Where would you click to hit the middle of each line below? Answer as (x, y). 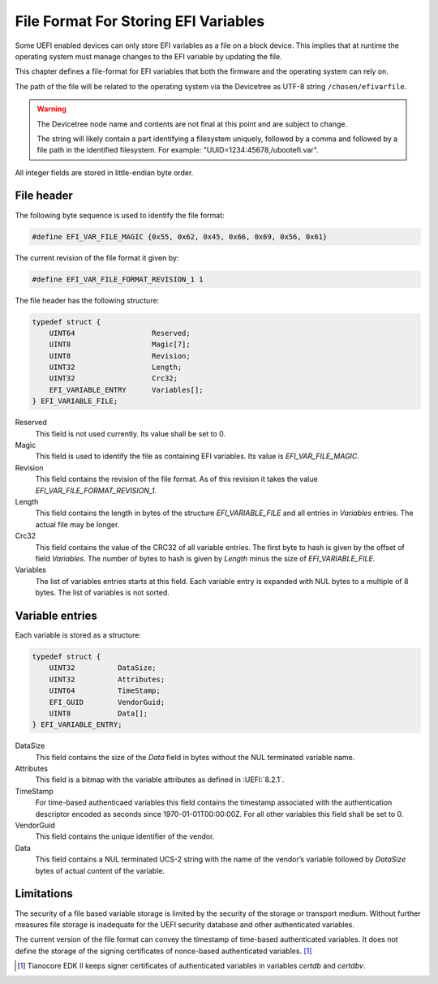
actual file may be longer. (77, 524)
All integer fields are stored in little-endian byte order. (104, 172)
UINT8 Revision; (120, 356)
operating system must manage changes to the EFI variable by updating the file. (149, 56)
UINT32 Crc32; (114, 378)
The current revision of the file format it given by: (97, 258)
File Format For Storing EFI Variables (140, 21)
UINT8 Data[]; (99, 713)
